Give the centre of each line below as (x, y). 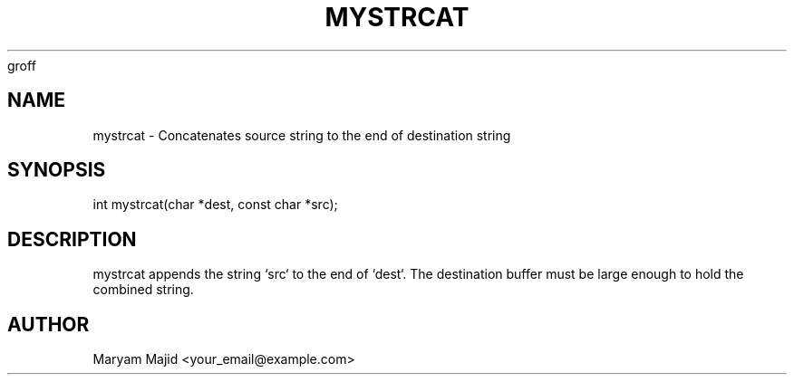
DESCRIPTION (72, 239)
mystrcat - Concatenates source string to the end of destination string (302, 135)
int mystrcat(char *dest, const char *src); (215, 205)
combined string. (143, 290)
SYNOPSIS (57, 170)
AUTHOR (48, 324)
